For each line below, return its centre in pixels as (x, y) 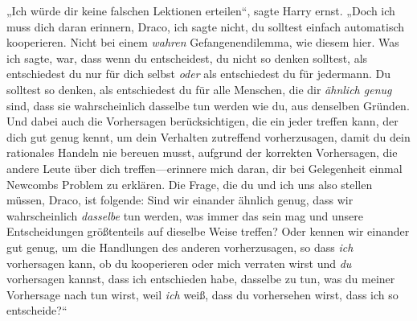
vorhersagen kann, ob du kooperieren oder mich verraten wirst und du (179, 263)
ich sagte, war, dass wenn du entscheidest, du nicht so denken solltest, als (187, 58)
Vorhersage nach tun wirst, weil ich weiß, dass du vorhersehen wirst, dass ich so (202, 294)
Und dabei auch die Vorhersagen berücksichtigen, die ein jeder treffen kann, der (202, 121)
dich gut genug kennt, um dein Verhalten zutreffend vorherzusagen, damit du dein (208, 136)
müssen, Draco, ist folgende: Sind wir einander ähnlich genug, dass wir (180, 200)
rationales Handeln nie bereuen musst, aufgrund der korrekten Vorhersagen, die (202, 152)
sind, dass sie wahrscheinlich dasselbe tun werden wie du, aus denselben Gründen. (208, 105)
